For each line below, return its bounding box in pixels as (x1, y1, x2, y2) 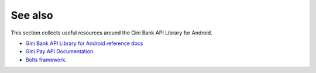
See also (11, 9, 54, 22)
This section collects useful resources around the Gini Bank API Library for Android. (11, 29, 213, 36)
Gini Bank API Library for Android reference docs (25, 40, 143, 47)
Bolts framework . (25, 56, 67, 63)
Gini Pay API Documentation (25, 48, 94, 55)
